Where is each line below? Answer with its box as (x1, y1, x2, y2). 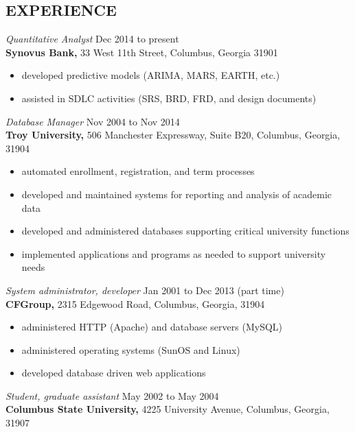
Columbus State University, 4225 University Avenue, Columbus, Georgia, (5, 402, 330, 416)
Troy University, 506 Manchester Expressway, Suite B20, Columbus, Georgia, (5, 128, 341, 142)
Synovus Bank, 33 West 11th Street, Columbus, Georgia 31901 (5, 45, 278, 59)
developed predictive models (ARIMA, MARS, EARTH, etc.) (21, 68, 280, 82)
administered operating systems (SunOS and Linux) (21, 342, 240, 357)
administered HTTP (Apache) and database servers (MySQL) (21, 320, 282, 334)
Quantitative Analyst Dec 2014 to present (5, 32, 179, 46)
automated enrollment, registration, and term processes (21, 164, 255, 178)
